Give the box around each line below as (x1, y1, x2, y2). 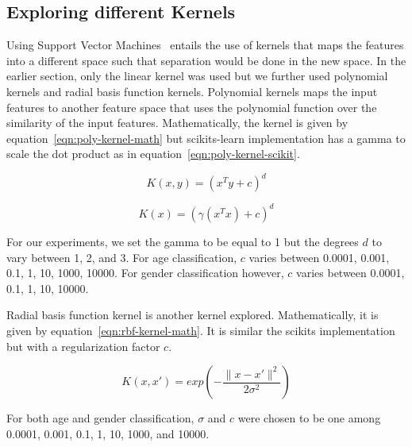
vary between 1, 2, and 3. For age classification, (6, 249, 237, 265)
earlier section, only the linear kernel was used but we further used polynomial (6, 67, 388, 84)
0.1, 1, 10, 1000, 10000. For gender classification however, (6, 264, 284, 281)
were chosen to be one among (237, 410, 381, 426)
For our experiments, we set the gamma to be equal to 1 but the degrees (6, 233, 359, 249)
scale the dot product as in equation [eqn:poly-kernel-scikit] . (6, 145, 300, 162)
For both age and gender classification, (6, 410, 194, 426)
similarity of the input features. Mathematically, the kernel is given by (6, 114, 348, 131)
